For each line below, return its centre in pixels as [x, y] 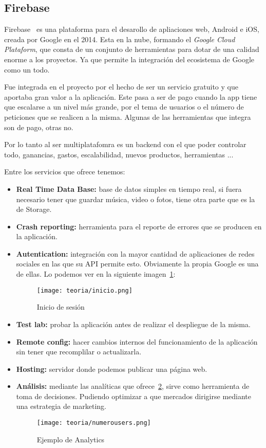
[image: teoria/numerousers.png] [94, 423]
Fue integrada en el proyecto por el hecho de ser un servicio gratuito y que [121, 87]
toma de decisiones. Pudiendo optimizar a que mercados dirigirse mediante [134, 396]
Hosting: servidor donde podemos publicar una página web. [112, 369]
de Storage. [34, 209]
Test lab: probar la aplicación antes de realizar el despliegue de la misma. [133, 324]
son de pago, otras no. [39, 127]
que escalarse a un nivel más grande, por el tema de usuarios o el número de [124, 107]
